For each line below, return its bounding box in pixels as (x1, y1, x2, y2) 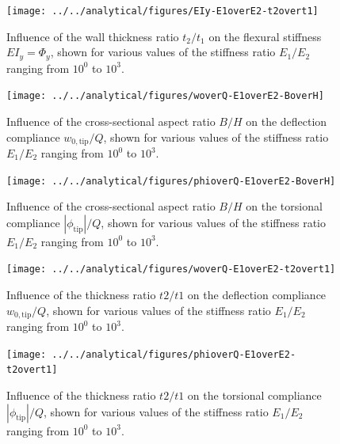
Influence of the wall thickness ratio (6, 28, 179, 44)
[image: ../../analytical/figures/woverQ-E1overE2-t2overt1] (6, 264, 336, 275)
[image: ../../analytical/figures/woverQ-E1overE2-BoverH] (6, 90, 324, 102)
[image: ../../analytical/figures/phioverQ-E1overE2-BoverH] (6, 175, 336, 187)
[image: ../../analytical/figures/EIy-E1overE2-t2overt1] (6, 6, 319, 17)
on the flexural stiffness (208, 28, 322, 44)
